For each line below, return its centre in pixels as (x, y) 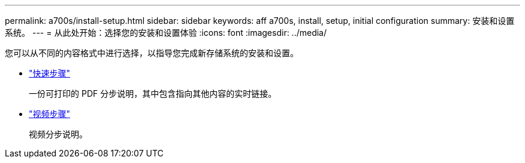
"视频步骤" (50, 114)
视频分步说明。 (58, 134)
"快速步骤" (50, 73)
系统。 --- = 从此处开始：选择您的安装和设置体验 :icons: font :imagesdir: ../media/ (166, 33)
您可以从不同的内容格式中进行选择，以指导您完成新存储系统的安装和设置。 (152, 53)
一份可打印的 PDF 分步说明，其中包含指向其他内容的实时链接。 (153, 93)
